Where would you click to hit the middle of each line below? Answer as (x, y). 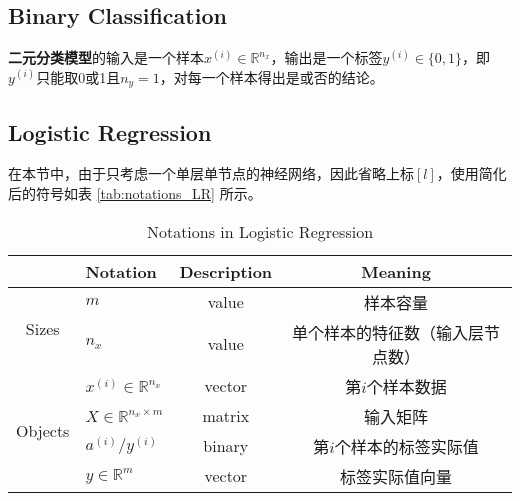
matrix (226, 416)
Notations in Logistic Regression (260, 231)
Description (226, 271)
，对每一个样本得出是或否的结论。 (271, 76)
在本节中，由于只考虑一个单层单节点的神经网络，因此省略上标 (211, 173)
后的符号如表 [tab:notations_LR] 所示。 (135, 193)
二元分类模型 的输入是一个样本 (106, 57)
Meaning (396, 271)
